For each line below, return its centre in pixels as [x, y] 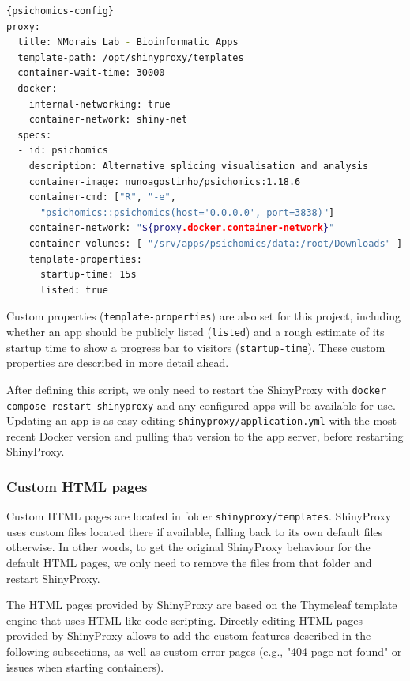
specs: [35, 135]
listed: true [74, 290]
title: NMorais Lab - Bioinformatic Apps [128, 42]
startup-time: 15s [88, 275]
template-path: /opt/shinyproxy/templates [131, 57]
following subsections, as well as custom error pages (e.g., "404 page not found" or [204, 651]
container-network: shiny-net [108, 120]
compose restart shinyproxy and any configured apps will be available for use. [201, 405]
